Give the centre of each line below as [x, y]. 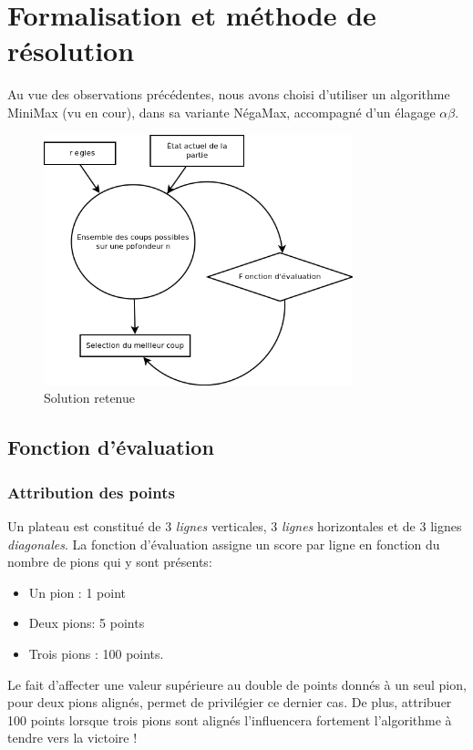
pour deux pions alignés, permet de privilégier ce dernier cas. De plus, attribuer [230, 702]
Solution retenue [90, 398]
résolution [71, 51]
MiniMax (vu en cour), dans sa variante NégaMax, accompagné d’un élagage [221, 112]
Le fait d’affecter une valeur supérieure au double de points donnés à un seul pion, [237, 684]
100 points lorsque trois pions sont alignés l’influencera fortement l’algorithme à [230, 719]
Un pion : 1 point [77, 592]
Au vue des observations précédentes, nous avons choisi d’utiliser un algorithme [229, 94]
